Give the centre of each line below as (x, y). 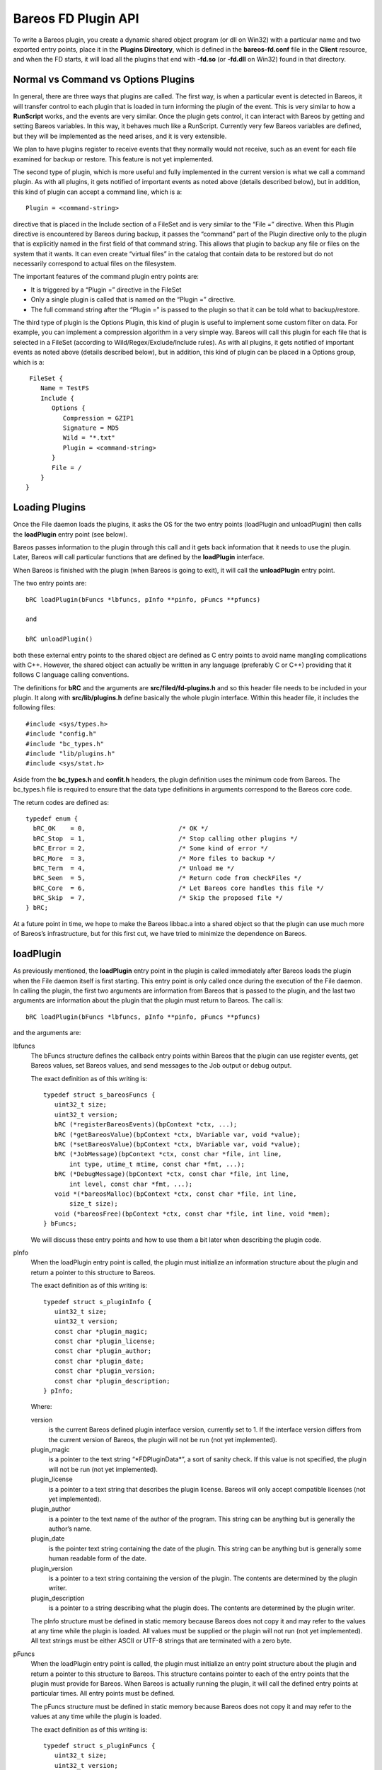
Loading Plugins (50, 507)
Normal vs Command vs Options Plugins (104, 80)
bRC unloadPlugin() (59, 639)
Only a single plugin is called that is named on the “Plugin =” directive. (133, 299)
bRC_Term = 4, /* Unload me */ (134, 868)
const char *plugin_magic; (101, 1331)
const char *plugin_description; (112, 1381)
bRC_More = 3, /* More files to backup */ (154, 858)
